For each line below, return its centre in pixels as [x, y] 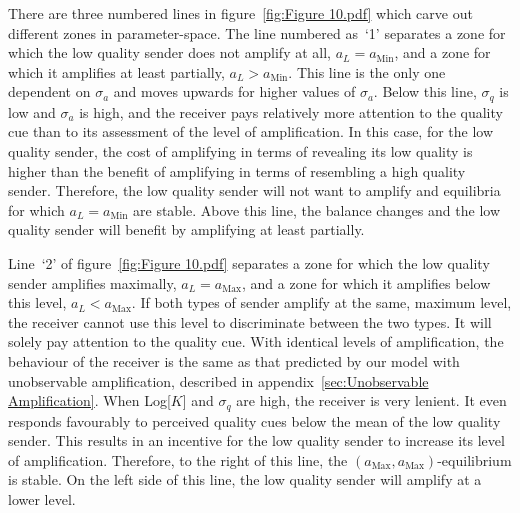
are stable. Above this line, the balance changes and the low [316, 209]
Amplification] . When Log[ [89, 400]
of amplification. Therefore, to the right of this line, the [178, 459]
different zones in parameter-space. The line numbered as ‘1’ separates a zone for [257, 32]
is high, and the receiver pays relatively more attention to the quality [291, 111]
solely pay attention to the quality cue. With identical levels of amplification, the [256, 341]
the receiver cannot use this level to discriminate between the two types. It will [250, 321]
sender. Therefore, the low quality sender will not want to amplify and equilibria [254, 190]
